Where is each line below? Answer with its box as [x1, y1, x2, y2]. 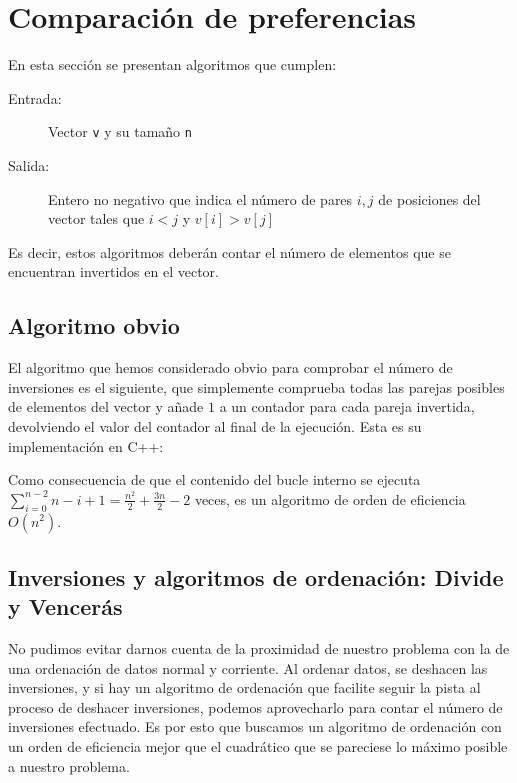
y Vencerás [8, 591, 123, 622]
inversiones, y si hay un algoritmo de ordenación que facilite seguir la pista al [8, 677, 481, 698]
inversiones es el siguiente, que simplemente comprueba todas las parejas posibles [8, 376, 505, 397]
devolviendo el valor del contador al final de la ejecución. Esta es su [8, 415, 422, 436]
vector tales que [48, 208, 145, 229]
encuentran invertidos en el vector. [8, 261, 219, 282]
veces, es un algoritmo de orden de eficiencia [194, 488, 466, 509]
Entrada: [8, 87, 62, 108]
